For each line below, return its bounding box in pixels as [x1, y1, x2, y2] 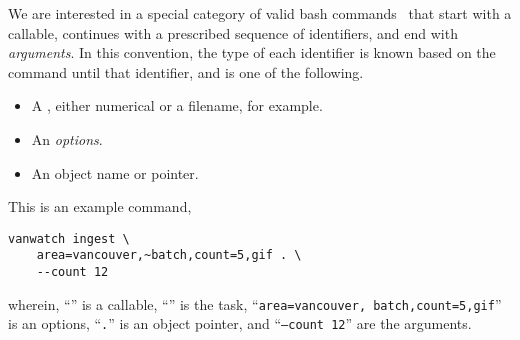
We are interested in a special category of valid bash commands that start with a [8, 3, 512, 23]
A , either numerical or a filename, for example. [31, 95, 323, 116]
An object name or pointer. [31, 162, 199, 183]
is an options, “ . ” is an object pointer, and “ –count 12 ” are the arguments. [8, 313, 472, 334]
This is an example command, [8, 196, 192, 217]
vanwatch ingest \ [8, 231, 130, 246]
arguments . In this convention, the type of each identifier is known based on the [8, 42, 496, 63]
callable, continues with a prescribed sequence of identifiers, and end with [8, 22, 458, 43]
